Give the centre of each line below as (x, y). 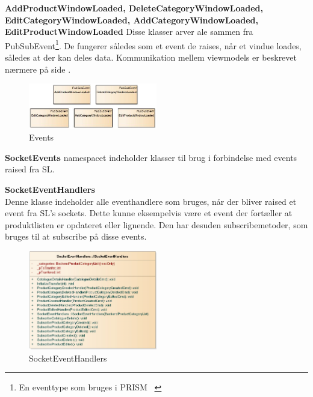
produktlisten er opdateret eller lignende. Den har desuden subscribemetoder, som (156, 224)
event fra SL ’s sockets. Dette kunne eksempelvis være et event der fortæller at (149, 213)
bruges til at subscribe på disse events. (76, 236)
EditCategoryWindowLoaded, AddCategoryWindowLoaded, (132, 20)
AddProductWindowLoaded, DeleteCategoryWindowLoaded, (134, 8)
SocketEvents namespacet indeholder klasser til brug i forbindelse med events (151, 157)
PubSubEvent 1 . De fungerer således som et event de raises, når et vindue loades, (153, 44)
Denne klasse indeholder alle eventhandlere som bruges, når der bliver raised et (151, 201)
